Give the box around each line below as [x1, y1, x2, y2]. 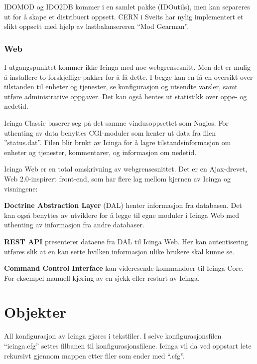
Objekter [4, 302, 67, 322]
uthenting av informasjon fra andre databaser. [4, 219, 144, 230]
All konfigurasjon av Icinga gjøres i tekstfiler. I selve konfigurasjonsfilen [4, 331, 222, 341]
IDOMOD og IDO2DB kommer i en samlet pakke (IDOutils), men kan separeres [4, 1, 250, 11]
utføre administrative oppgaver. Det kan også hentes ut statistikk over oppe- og [4, 91, 247, 101]
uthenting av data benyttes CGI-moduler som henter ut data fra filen [4, 127, 216, 138]
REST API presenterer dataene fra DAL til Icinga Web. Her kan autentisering [4, 236, 249, 246]
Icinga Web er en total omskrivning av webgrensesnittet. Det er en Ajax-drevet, [4, 164, 248, 174]
